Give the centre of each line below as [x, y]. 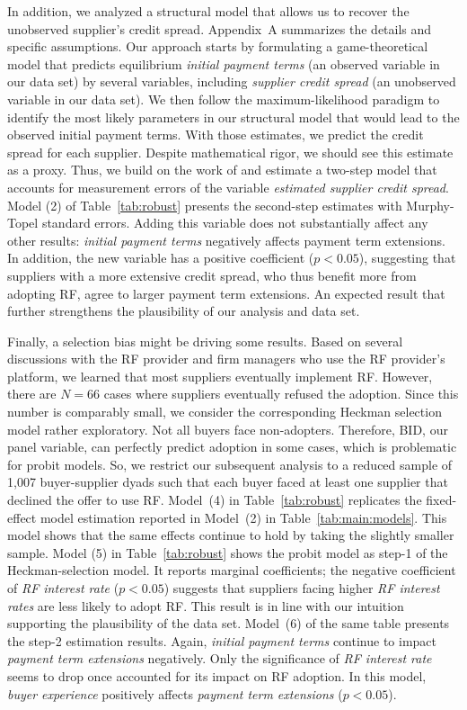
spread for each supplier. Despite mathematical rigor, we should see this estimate [230, 152]
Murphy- [430, 205]
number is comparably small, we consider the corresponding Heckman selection [225, 412]
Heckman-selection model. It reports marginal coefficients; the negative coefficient [232, 570]
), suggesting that [407, 258]
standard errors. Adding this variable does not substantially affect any [235, 223]
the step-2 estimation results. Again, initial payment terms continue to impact [222, 640]
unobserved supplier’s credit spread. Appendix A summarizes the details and [220, 28]
